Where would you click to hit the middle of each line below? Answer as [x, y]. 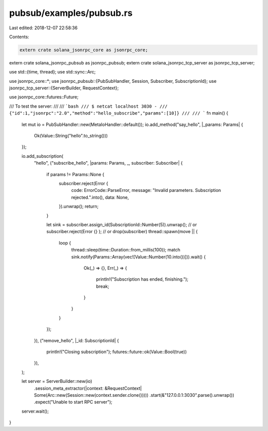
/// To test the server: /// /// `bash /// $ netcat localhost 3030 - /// [88, 106]
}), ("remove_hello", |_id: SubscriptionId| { [76, 340]
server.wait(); [35, 411]
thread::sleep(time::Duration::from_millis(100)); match [126, 250]
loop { [65, 243]
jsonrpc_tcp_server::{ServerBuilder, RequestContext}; [64, 88]
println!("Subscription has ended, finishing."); [142, 279]
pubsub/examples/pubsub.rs [71, 13]
